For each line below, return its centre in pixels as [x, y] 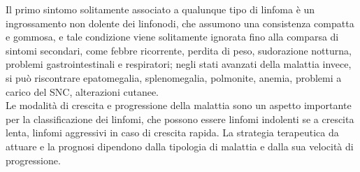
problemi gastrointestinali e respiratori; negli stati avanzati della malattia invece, [179, 64]
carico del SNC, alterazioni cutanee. [82, 91]
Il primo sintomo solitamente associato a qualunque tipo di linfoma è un [160, 9]
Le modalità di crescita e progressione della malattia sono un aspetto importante [179, 105]
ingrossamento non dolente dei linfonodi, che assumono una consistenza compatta [180, 23]
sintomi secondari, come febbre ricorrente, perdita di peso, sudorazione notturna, [179, 50]
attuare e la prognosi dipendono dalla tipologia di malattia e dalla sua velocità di [180, 146]
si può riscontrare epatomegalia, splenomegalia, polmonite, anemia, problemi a [174, 77]
